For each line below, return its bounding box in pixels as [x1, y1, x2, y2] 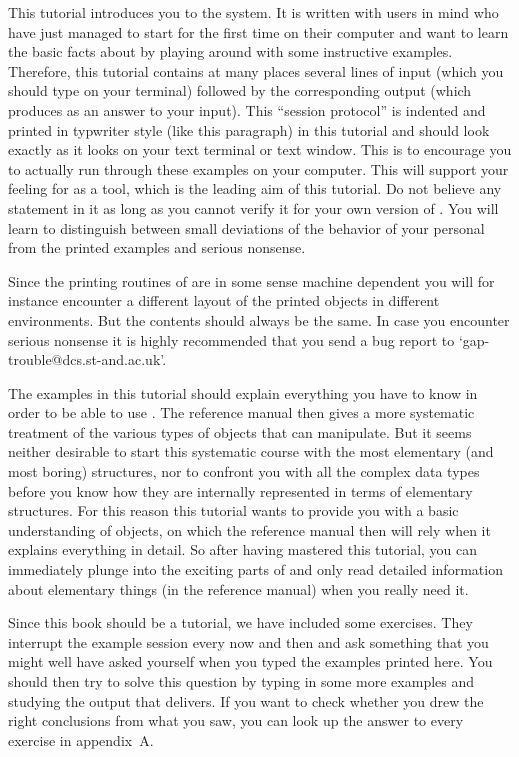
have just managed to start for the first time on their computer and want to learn [8, 21, 509, 42]
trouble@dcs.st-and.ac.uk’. [8, 349, 167, 370]
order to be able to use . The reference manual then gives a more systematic [8, 402, 475, 423]
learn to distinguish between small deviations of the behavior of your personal [8, 217, 485, 238]
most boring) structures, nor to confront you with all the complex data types [8, 461, 480, 482]
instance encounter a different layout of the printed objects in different [8, 290, 440, 311]
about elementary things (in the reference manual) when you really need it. [8, 578, 469, 599]
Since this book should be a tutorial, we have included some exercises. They [8, 612, 473, 633]
